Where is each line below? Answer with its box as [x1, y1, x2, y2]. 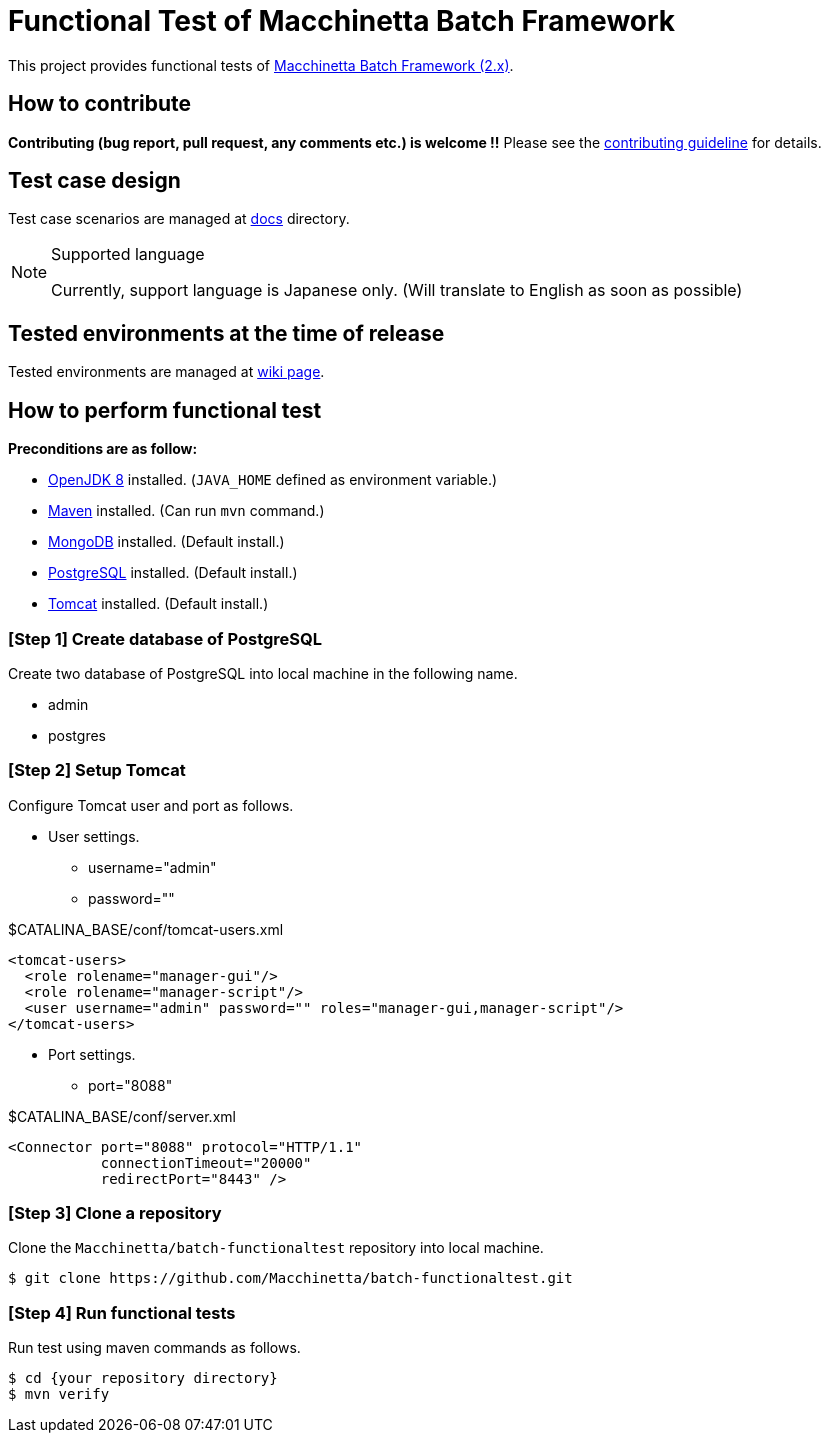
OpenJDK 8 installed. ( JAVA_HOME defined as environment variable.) [48, 471, 498, 489]
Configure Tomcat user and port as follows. [8, 796, 294, 814]
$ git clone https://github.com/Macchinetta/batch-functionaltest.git [8, 1270, 573, 1287]
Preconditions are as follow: [8, 440, 198, 458]
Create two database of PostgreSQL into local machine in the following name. [8, 664, 518, 682]
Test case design [8, 168, 181, 194]
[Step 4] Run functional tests [8, 1302, 236, 1323]
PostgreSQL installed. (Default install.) [48, 564, 298, 582]
